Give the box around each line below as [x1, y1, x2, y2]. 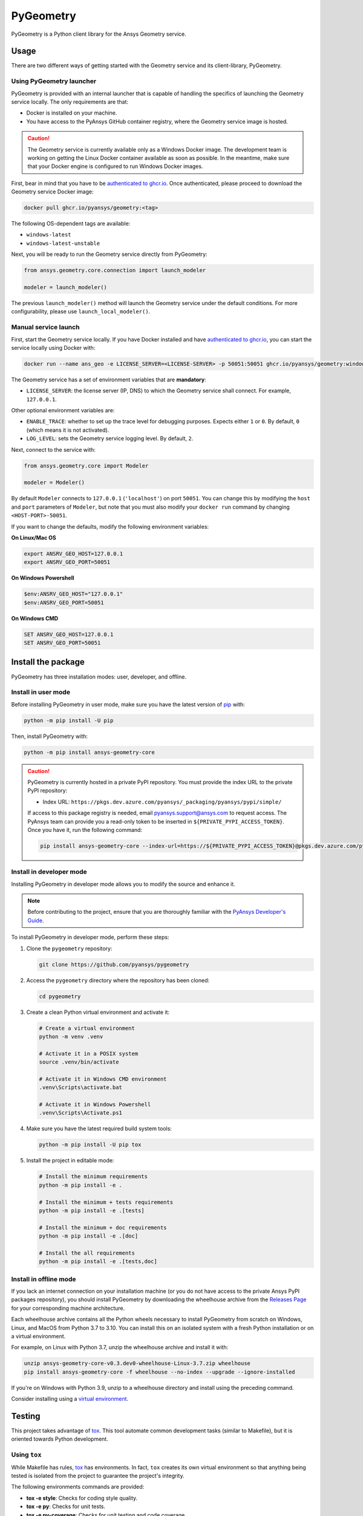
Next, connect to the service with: [11, 446, 96, 453]
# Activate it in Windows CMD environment [39, 1075, 167, 1082]
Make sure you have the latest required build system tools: [26, 1125, 172, 1132]
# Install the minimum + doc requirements [39, 1224, 167, 1231]
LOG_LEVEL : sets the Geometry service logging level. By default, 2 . [26, 435, 194, 442]
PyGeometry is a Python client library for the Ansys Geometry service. [11, 30, 187, 38]
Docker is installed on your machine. [26, 109, 117, 116]
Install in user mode [11, 688, 71, 697]
